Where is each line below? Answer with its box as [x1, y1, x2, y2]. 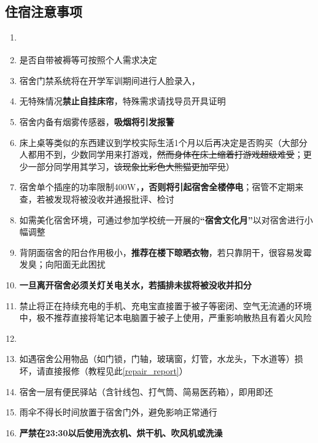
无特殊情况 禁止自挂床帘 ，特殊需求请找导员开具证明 [19, 94, 226, 107]
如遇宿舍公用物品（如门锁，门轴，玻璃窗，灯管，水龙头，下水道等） [19, 352, 295, 365]
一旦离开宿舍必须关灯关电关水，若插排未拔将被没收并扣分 [19, 278, 252, 291]
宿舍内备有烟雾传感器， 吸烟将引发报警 [19, 115, 174, 128]
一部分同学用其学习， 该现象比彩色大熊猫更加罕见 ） [28, 160, 235, 172]
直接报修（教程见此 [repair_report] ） [45, 364, 188, 377]
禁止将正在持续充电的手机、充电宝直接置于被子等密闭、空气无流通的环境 [19, 299, 312, 312]
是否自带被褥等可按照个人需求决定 [19, 53, 157, 66]
